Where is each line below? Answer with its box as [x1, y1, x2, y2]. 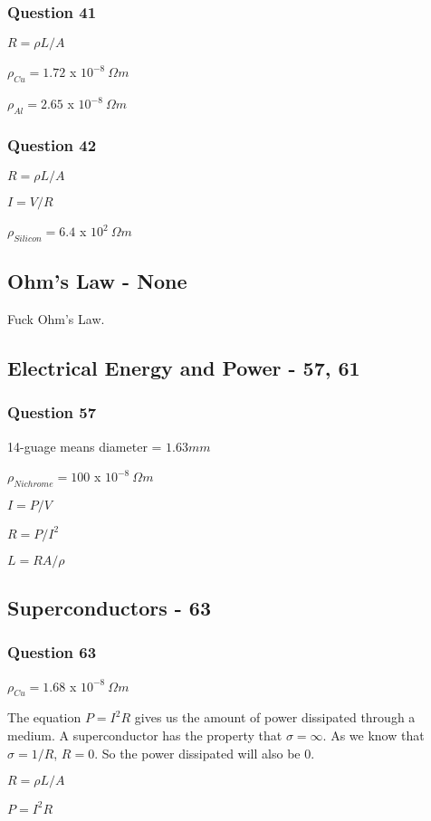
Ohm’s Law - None [7, 267, 187, 295]
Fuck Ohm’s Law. [7, 310, 105, 329]
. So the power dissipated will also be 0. [94, 743, 315, 762]
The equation [7, 708, 81, 727]
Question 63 [7, 641, 97, 663]
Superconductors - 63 [7, 593, 211, 621]
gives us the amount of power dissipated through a [134, 708, 416, 727]
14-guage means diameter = [7, 436, 162, 455]
